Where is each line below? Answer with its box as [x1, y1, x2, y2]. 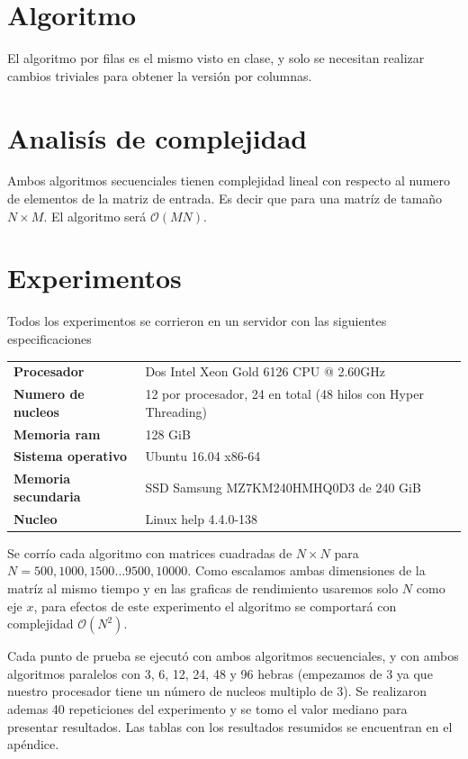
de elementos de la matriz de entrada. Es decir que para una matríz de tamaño [7, 189, 443, 208]
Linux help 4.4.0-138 [145, 509, 258, 528]
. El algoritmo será [43, 206, 147, 225]
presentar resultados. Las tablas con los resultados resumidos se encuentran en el [7, 717, 453, 736]
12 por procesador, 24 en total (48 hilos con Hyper [145, 384, 424, 403]
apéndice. [7, 735, 59, 754]
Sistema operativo [13, 447, 128, 465]
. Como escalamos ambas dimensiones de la [187, 561, 426, 580]
